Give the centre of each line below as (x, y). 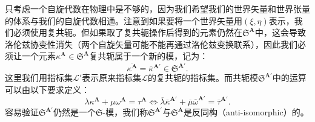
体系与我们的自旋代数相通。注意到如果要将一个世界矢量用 (128, 20)
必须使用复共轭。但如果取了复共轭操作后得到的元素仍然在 (128, 32)
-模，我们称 (125, 112)
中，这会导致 (280, 32)
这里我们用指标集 (39, 78)
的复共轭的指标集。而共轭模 (203, 78)
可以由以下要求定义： (47, 89)
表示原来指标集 (112, 78)
